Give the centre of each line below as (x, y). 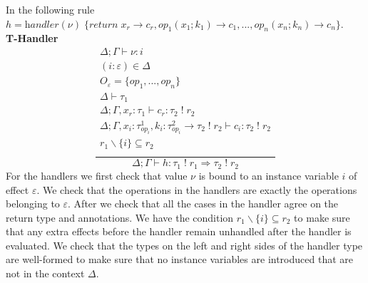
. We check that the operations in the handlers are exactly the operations (197, 189)
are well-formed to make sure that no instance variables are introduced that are (179, 259)
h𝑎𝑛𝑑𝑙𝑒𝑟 (42, 25)
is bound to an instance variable (269, 175)
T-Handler (32, 38)
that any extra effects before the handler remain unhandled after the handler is (179, 231)
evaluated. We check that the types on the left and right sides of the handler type (184, 245)
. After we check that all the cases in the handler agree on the (203, 204)
